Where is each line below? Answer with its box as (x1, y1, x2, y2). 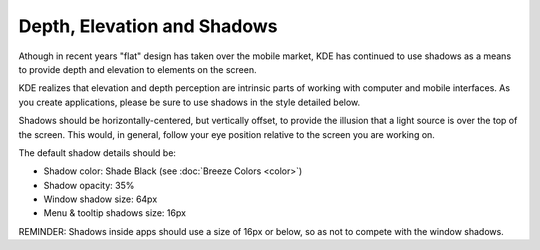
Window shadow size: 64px (43, 193, 158, 205)
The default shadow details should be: (18, 146, 177, 159)
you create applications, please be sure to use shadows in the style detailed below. (18, 96, 361, 108)
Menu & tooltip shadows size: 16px (43, 207, 187, 219)
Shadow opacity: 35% (43, 179, 135, 191)
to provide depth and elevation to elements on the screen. (18, 63, 257, 75)
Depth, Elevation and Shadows (18, 15, 278, 37)
